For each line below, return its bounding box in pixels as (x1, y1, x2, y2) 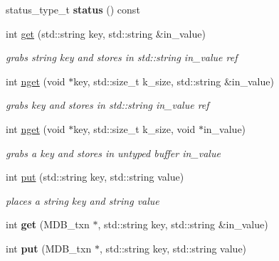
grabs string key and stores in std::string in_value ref (6, 50, 238, 65)
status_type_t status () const (6, 2, 140, 16)
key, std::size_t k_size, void (73, 121, 196, 136)
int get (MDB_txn (6, 217, 90, 232)
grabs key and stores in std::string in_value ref (6, 97, 209, 112)
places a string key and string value (6, 193, 159, 208)
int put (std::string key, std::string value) (6, 169, 184, 184)
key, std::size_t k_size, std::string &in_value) (73, 73, 274, 88)
